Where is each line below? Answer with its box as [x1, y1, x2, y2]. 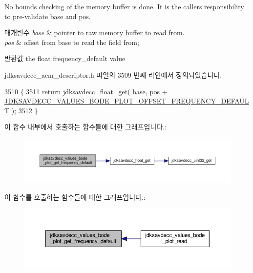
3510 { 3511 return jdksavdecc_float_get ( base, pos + [4, 86, 168, 96]
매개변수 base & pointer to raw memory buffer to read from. [4, 27, 185, 38]
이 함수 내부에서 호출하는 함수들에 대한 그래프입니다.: [4, 122, 167, 132]
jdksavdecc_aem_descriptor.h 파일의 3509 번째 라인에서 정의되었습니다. [4, 69, 222, 80]
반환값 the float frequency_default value [4, 53, 126, 63]
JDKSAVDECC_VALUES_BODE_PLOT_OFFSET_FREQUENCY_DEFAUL [4, 96, 249, 106]
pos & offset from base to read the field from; [4, 37, 139, 47]
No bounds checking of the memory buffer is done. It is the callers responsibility [4, 1, 244, 11]
